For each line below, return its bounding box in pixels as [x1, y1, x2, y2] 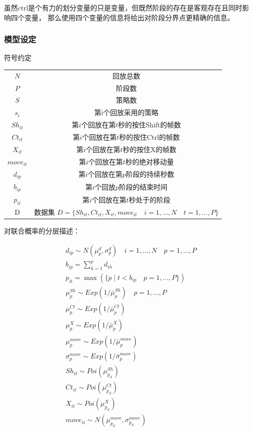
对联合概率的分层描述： [4, 226, 80, 236]
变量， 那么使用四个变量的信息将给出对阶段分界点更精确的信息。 [24, 12, 234, 22]
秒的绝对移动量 [125, 156, 174, 166]
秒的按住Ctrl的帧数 [119, 131, 180, 142]
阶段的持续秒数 [126, 168, 175, 179]
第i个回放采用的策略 [94, 107, 159, 118]
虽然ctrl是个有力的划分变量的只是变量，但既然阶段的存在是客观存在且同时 [4, 2, 243, 12]
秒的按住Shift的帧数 [118, 119, 181, 130]
